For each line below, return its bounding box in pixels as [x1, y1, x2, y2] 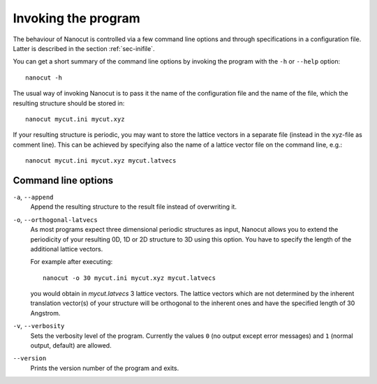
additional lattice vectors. [30, 244, 103, 253]
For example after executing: [30, 258, 113, 266]
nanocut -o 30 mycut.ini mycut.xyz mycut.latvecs [43, 274, 216, 282]
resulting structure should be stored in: [13, 98, 125, 108]
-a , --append [13, 193, 54, 201]
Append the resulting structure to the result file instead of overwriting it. [30, 202, 237, 211]
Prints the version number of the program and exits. [30, 364, 179, 372]
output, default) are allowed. [30, 341, 112, 350]
